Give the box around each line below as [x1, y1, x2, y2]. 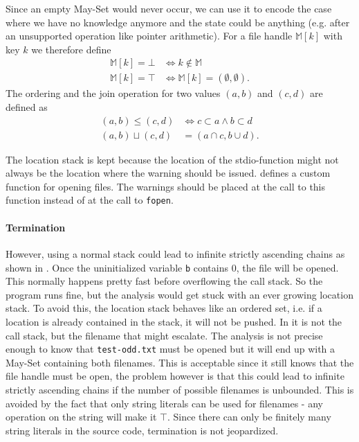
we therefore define [31, 42, 111, 56]
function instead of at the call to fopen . [6, 193, 174, 207]
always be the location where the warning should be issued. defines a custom [6, 166, 331, 180]
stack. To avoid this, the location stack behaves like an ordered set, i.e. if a [6, 301, 322, 315]
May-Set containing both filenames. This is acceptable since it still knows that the [6, 355, 354, 369]
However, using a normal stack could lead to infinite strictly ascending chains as [6, 246, 345, 260]
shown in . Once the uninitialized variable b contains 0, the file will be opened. [6, 260, 339, 274]
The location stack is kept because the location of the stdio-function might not [6, 152, 339, 166]
